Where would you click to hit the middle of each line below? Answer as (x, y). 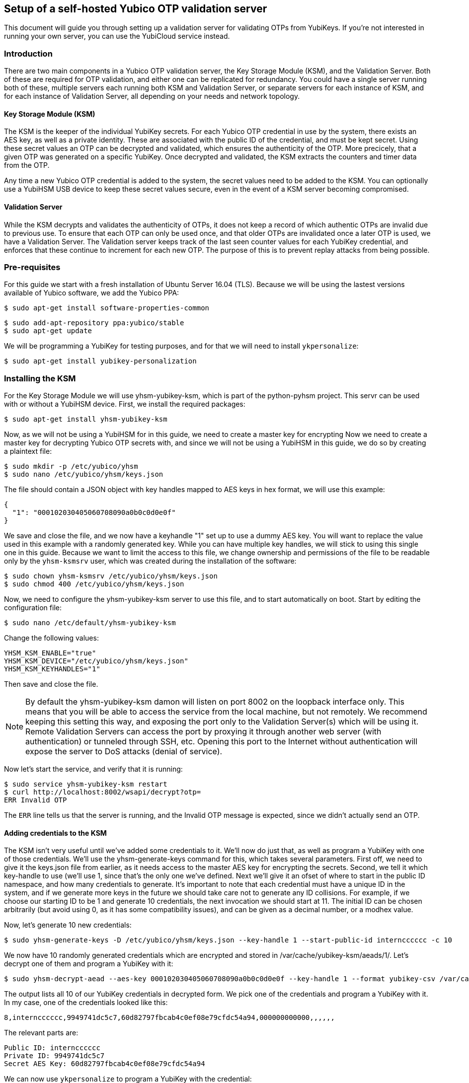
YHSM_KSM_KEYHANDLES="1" (52, 669)
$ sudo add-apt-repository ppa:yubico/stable (94, 323)
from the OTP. (27, 165)
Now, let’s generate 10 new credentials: (68, 925)
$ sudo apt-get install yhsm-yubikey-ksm (86, 419)
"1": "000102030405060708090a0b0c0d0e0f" (94, 513)
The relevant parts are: (41, 1033)
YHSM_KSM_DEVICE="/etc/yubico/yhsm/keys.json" (96, 661)
